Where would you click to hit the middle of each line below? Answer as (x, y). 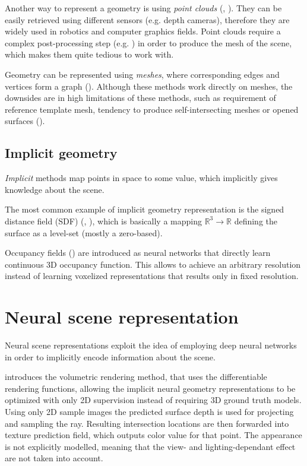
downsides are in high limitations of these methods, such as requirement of (140, 98)
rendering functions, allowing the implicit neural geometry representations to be (150, 388)
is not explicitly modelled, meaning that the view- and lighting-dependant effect (150, 446)
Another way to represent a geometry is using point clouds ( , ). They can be (143, 8)
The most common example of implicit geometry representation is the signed (145, 209)
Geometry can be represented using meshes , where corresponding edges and (142, 74)
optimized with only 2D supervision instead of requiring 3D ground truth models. (153, 400)
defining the (256, 221)
